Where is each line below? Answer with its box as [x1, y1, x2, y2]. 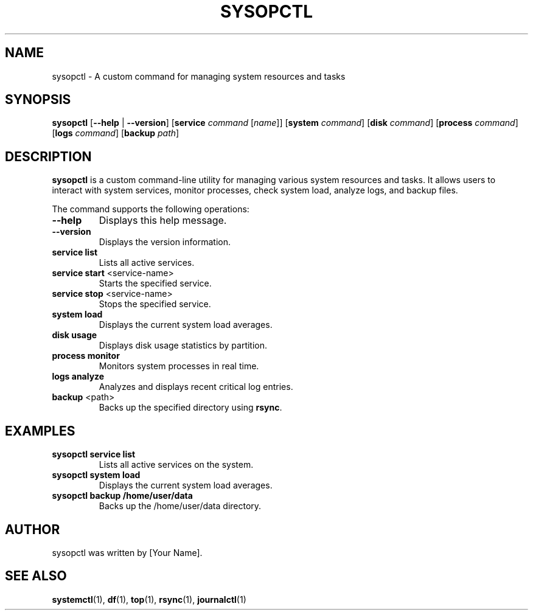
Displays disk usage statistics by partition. [99, 340, 268, 351]
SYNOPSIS [5, 92, 71, 108]
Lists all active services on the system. [99, 459, 254, 470]
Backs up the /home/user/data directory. [99, 501, 262, 512]
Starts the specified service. [99, 278, 212, 289]
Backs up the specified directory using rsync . [99, 402, 282, 413]
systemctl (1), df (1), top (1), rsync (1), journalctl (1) [52, 594, 246, 605]
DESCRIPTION [5, 148, 92, 164]
